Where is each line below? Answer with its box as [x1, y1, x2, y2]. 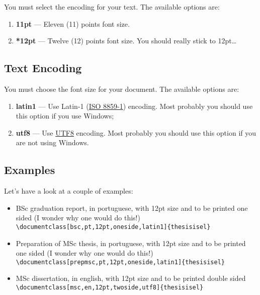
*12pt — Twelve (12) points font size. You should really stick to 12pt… [16, 35, 237, 46]
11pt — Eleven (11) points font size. [16, 18, 130, 29]
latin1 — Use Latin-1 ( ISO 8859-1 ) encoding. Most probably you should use [16, 100, 253, 111]
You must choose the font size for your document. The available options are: [4, 83, 239, 94]
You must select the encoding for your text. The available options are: [4, 2, 220, 12]
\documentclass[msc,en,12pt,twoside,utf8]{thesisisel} [16, 284, 204, 291]
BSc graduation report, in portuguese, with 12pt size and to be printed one [16, 202, 248, 213]
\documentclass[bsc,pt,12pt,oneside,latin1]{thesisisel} [16, 223, 211, 230]
